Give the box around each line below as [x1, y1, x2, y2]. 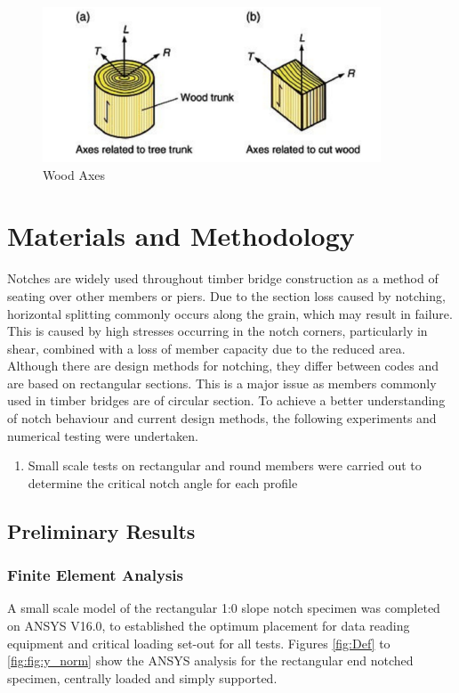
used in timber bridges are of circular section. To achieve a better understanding [7, 391, 446, 410]
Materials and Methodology [7, 217, 355, 254]
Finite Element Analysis [7, 564, 183, 586]
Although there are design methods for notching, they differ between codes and [7, 356, 439, 375]
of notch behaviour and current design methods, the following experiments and [7, 409, 437, 428]
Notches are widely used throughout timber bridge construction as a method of [7, 269, 439, 288]
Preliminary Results [7, 517, 196, 544]
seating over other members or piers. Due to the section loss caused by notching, [7, 286, 446, 305]
